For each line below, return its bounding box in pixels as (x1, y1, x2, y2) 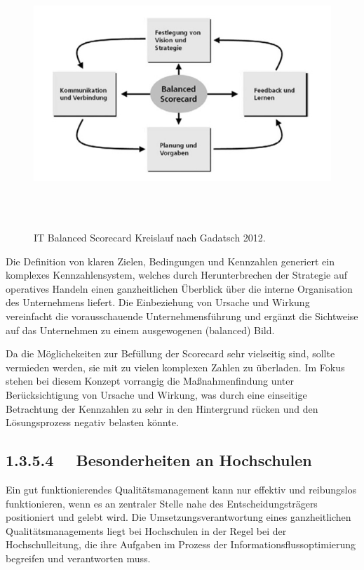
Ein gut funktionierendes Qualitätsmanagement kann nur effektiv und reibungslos (6, 482, 357, 496)
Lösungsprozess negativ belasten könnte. (6, 415, 179, 430)
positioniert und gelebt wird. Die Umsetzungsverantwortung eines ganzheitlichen (6, 510, 351, 524)
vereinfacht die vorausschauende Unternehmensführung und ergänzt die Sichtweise (6, 308, 358, 323)
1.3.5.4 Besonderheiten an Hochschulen (6, 449, 312, 471)
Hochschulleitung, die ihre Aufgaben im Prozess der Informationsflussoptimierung (6, 537, 356, 552)
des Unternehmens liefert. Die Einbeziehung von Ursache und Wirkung (6, 295, 310, 310)
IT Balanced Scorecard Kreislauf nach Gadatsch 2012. (34, 230, 266, 245)
